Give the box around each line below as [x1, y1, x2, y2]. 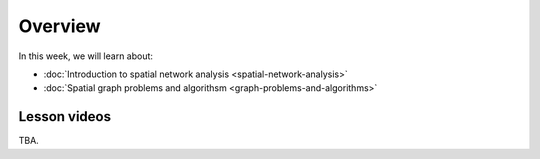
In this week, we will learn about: [18, 50, 154, 62]
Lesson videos [18, 108, 112, 125]
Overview [18, 15, 101, 37]
